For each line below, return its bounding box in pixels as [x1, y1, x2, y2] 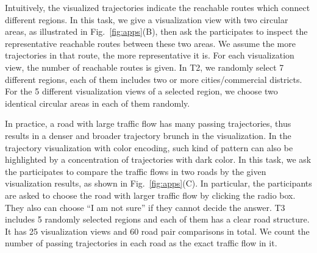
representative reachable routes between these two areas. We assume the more [5, 37, 296, 49]
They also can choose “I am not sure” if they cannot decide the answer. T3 [5, 201, 285, 213]
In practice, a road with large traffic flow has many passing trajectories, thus [5, 117, 291, 130]
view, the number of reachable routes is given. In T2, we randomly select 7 [5, 60, 284, 73]
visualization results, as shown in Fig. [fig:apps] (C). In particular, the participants [5, 177, 312, 190]
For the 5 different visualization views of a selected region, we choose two [5, 85, 278, 98]
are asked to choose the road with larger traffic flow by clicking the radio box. [5, 188, 296, 201]
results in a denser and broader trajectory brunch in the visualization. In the [5, 129, 291, 141]
